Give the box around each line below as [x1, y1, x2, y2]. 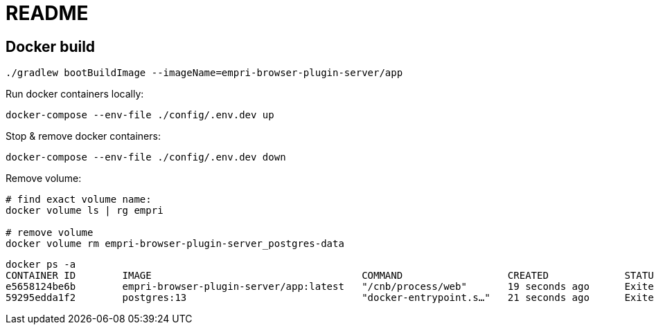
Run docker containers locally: [6, 88, 144, 100]
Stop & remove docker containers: [6, 130, 161, 143]
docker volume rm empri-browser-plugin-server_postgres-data [6, 238, 344, 250]
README [6, 1, 89, 25]
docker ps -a [6, 259, 76, 271]
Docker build [6, 37, 96, 55]
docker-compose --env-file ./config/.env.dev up [6, 109, 274, 121]
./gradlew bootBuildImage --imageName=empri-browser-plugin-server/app [6, 67, 403, 79]
